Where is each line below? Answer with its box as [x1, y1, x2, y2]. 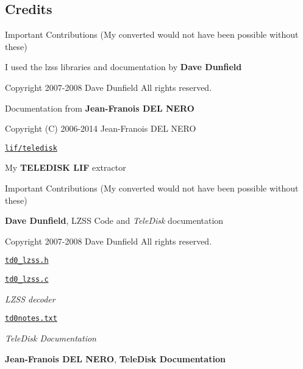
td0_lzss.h [5, 256, 49, 265]
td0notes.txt [5, 314, 57, 323]
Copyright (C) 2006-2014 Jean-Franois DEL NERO [5, 122, 196, 135]
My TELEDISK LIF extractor [5, 161, 126, 174]
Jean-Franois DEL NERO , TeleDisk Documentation [5, 352, 226, 365]
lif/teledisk [5, 143, 57, 152]
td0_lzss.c [5, 275, 49, 284]
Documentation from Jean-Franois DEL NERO [5, 101, 194, 114]
